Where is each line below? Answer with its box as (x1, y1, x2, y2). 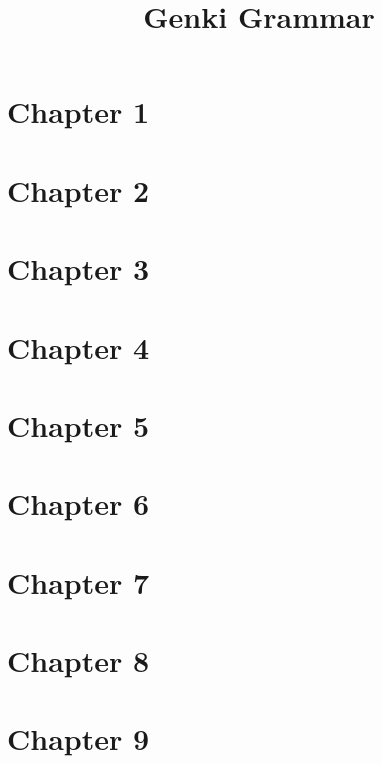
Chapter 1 (7, 91, 150, 132)
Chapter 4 (7, 326, 150, 367)
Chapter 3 (7, 248, 150, 289)
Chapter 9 (7, 718, 150, 759)
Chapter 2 (7, 169, 150, 210)
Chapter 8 (7, 640, 150, 680)
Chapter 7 (7, 561, 150, 602)
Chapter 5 (7, 404, 150, 445)
